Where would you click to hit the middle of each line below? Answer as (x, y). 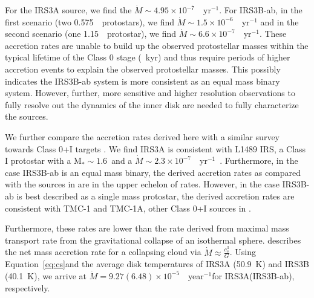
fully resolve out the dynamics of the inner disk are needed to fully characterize (152, 104)
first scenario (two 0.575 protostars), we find (90, 21)
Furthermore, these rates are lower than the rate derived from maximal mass (147, 228)
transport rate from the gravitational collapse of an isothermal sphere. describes (153, 240)
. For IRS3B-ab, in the (261, 10)
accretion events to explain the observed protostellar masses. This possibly (143, 69)
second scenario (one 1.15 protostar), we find (91, 34)
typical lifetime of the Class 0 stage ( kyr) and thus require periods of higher (148, 57)
